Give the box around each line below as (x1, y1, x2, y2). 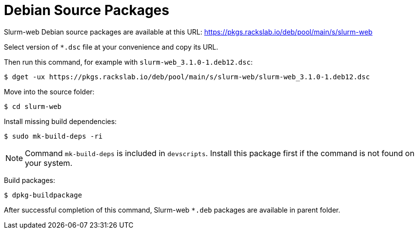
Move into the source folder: (4, 87, 95, 96)
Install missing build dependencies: (4, 117, 117, 125)
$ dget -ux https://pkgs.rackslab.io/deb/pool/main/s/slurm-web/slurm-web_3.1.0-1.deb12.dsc (4, 72, 370, 81)
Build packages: (4, 176, 56, 184)
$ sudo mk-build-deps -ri (4, 132, 103, 140)
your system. (25, 158, 73, 168)
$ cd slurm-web (4, 102, 62, 110)
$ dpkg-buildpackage (4, 191, 82, 199)
